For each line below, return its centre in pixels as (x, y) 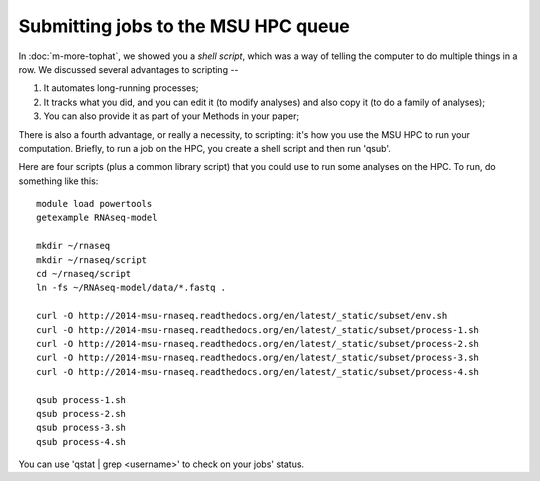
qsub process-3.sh (81, 428)
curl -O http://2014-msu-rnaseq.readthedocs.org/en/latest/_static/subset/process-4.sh (258, 371)
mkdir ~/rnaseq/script (92, 259)
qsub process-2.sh (81, 413)
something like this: (58, 181)
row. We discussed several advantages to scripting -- (128, 69)
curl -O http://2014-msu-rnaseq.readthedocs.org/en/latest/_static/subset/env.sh (242, 316)
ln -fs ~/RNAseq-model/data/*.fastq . (131, 288)
